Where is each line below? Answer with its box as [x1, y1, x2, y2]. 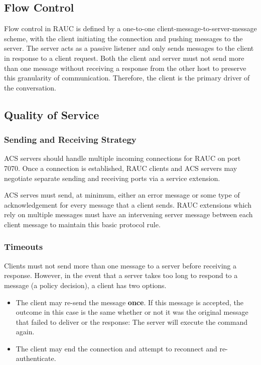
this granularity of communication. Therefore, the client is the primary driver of [4, 72, 250, 83]
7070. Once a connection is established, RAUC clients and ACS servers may [4, 162, 237, 173]
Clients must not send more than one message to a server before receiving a [4, 260, 236, 270]
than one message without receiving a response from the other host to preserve [4, 62, 246, 73]
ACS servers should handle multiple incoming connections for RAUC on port [4, 153, 241, 163]
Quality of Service [4, 107, 99, 122]
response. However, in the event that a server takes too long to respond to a [4, 270, 238, 281]
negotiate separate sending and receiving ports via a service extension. [4, 172, 220, 183]
